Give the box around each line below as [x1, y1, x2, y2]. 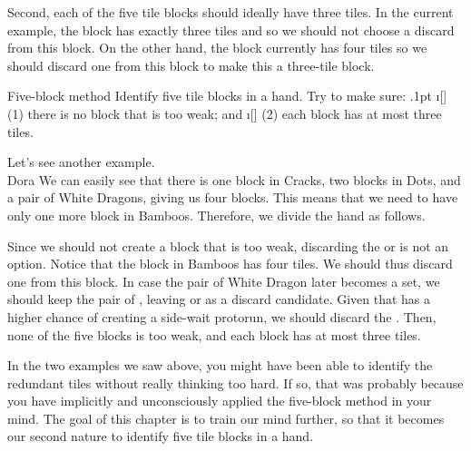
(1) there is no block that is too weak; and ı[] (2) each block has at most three [7, 103, 442, 123]
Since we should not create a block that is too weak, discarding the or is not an [7, 236, 449, 255]
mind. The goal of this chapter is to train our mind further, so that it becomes [7, 408, 445, 427]
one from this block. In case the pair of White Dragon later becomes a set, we [7, 271, 440, 290]
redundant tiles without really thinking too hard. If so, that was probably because [7, 373, 464, 392]
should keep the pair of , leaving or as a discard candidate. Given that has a [7, 289, 431, 309]
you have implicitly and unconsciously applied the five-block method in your [7, 391, 432, 410]
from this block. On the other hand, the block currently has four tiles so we [7, 38, 427, 57]
